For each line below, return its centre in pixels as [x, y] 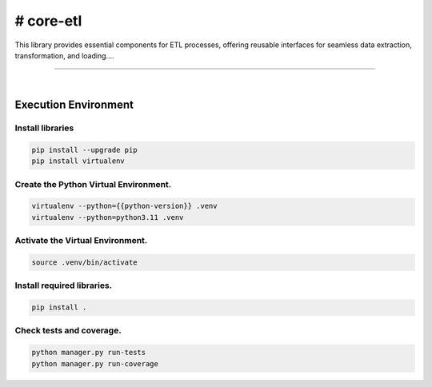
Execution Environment [74, 105]
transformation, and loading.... [65, 55]
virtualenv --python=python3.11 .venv [108, 217]
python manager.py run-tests [89, 353]
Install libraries [44, 128]
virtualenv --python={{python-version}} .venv [124, 206]
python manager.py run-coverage [95, 363]
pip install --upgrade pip [84, 150]
